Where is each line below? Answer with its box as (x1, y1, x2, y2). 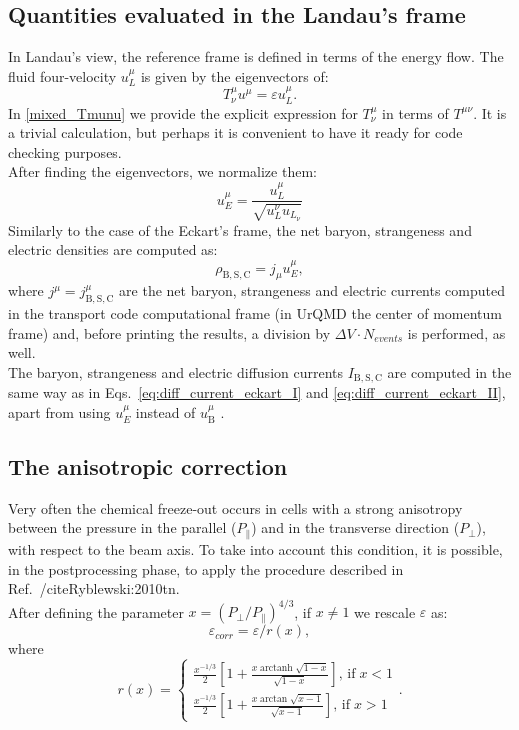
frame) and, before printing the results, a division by (8, 322, 331, 343)
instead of (135, 402, 196, 423)
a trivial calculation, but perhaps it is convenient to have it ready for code (8, 122, 463, 143)
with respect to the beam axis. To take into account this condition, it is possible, (8, 538, 503, 559)
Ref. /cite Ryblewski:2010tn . (8, 578, 180, 599)
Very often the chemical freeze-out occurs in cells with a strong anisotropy (8, 497, 463, 518)
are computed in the (387, 362, 512, 383)
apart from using (8, 402, 111, 423)
